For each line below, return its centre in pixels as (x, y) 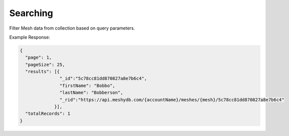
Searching (31, 13)
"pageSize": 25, (45, 64)
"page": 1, (39, 57)
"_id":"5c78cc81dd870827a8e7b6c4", (103, 79)
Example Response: (30, 37)
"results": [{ (43, 72)
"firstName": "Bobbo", (87, 86)
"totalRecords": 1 (48, 114)
